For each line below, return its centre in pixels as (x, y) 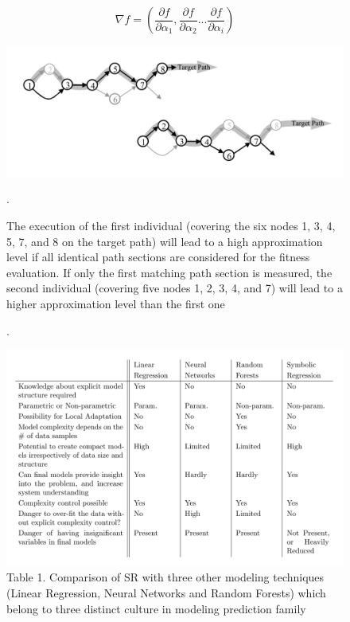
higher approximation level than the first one (116, 303)
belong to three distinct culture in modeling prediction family (156, 608)
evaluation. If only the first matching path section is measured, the (169, 272)
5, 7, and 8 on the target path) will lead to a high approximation (165, 241)
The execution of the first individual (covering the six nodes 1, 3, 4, (171, 225)
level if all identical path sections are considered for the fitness (158, 257)
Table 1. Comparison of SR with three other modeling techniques (165, 577)
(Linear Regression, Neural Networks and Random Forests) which (166, 592)
